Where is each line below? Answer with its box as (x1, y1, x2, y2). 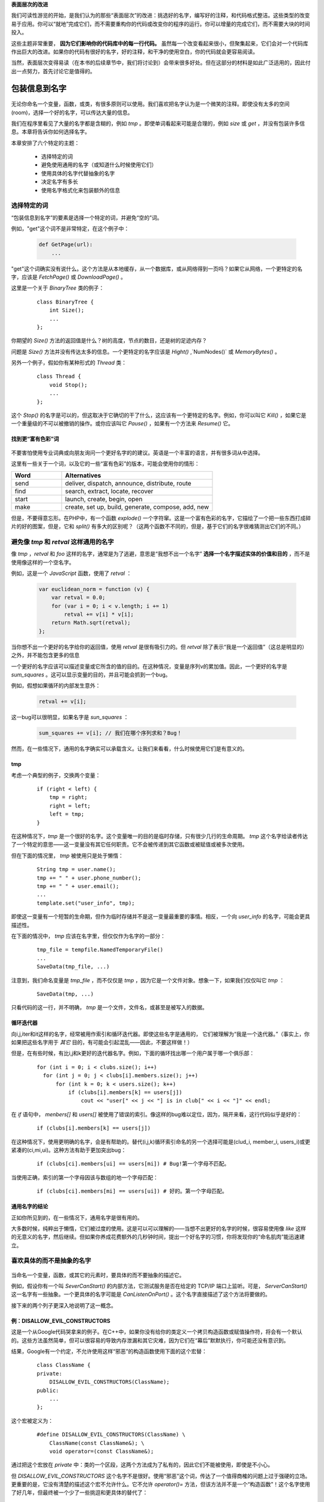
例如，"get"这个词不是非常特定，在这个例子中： (11, 225, 130, 233)
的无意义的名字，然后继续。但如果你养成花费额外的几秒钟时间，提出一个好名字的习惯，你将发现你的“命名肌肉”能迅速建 (11, 1233, 305, 1241)
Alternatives (65, 471, 101, 479)
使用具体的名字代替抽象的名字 (41, 169, 115, 177)
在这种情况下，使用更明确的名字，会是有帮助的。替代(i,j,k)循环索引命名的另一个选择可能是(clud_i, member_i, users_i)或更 (11, 1138, 311, 1145)
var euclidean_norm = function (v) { (38, 586, 150, 592)
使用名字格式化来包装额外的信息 (41, 186, 120, 193)
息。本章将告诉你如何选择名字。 (11, 128, 90, 135)
